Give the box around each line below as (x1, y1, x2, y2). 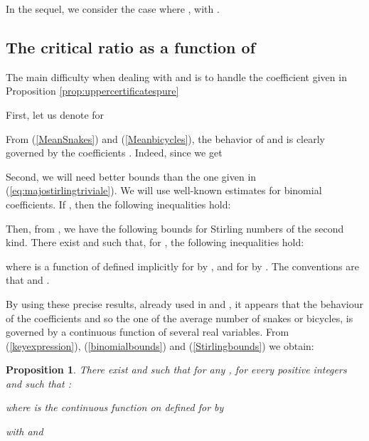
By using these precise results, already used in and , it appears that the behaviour (6, 296, 364, 311)
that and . (6, 272, 50, 287)
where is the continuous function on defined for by (6, 400, 224, 415)
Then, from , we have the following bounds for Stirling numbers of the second (6, 220, 344, 235)
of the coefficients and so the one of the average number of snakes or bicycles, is (6, 310, 353, 325)
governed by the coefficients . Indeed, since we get (6, 145, 223, 160)
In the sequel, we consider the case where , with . (6, 1, 220, 16)
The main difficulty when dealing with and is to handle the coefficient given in (6, 69, 347, 84)
